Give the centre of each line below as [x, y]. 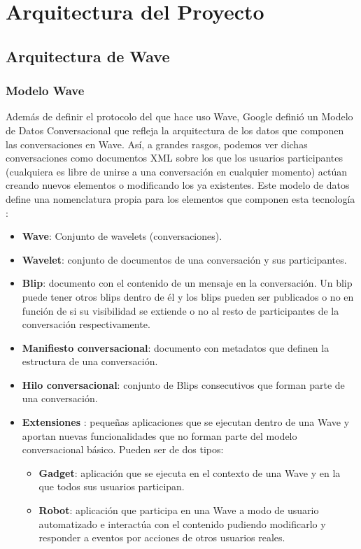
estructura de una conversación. [90, 361]
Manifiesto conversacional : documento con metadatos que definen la [176, 347]
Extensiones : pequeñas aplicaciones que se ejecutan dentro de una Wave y [186, 422]
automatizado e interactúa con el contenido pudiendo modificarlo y [182, 523]
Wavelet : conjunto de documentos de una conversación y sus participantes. [184, 259]
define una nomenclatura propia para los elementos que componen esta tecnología [180, 198]
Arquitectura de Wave [88, 56]
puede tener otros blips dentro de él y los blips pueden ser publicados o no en [188, 296]
